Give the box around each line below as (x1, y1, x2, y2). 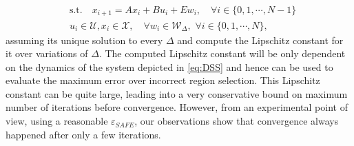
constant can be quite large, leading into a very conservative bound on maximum (6, 86, 348, 101)
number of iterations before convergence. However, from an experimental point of (6, 100, 348, 114)
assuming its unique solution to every (6, 32, 163, 47)
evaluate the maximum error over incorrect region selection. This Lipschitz (6, 73, 320, 87)
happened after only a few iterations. (6, 127, 161, 141)
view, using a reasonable (6, 114, 108, 128)
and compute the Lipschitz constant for (177, 32, 344, 47)
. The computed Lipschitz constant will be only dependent (98, 46, 346, 61)
